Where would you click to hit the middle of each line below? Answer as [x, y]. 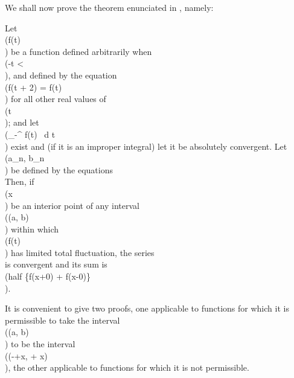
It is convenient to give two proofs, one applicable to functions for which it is [147, 308]
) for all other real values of [56, 99]
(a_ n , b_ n [25, 158]
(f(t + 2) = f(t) [34, 87]
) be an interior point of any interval [72, 205]
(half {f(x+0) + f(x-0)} [48, 276]
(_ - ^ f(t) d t [30, 134]
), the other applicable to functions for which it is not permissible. [127, 367]
